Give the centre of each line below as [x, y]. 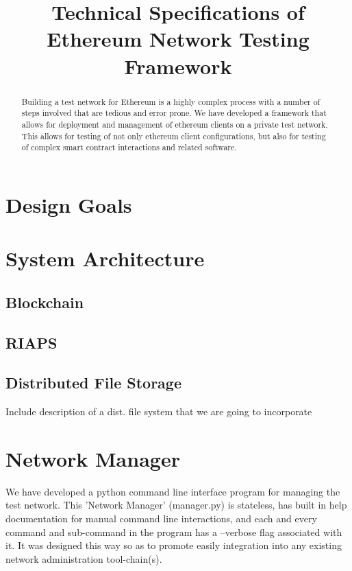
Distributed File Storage [93, 383]
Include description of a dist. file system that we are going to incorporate [159, 411]
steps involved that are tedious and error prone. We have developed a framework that [174, 113]
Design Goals [69, 204]
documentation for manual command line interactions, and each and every [161, 518]
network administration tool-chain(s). [84, 558]
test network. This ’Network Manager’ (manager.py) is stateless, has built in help [176, 505]
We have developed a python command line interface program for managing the [173, 491]
